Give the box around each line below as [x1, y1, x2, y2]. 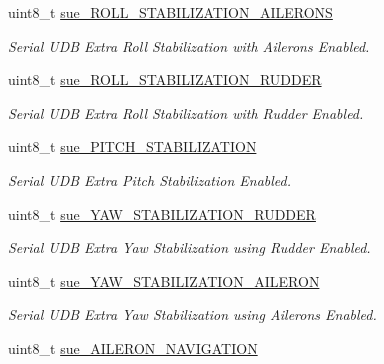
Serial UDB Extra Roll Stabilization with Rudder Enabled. [8, 102, 364, 123]
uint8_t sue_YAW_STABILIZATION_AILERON [8, 270, 320, 291]
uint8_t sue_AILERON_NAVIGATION [8, 337, 258, 358]
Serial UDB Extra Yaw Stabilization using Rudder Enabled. [8, 237, 371, 258]
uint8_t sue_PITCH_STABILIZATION [8, 136, 257, 157]
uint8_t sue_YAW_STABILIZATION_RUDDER [8, 203, 316, 224]
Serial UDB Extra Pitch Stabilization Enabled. [8, 169, 292, 190]
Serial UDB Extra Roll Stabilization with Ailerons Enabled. [8, 35, 370, 56]
